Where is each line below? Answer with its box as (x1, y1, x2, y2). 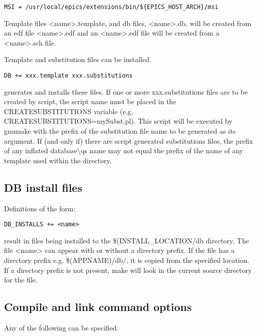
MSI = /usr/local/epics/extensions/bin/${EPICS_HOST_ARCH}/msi (4, 4, 219, 11)
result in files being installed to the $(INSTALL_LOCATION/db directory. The (4, 235, 249, 245)
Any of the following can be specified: (4, 322, 119, 333)
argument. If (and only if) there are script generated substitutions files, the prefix (4, 135, 253, 146)
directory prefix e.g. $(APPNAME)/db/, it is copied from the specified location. (4, 255, 250, 265)
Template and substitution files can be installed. (4, 54, 152, 65)
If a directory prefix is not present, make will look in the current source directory (4, 264, 252, 275)
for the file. (4, 274, 38, 285)
